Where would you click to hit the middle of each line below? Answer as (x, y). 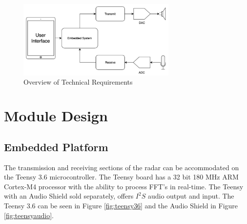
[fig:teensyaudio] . (29, 215)
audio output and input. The (191, 196)
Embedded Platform (56, 146)
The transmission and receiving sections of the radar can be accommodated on (122, 167)
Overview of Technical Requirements (78, 82)
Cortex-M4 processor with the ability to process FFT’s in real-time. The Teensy (124, 186)
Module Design (56, 116)
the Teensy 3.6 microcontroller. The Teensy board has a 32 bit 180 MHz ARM (121, 177)
